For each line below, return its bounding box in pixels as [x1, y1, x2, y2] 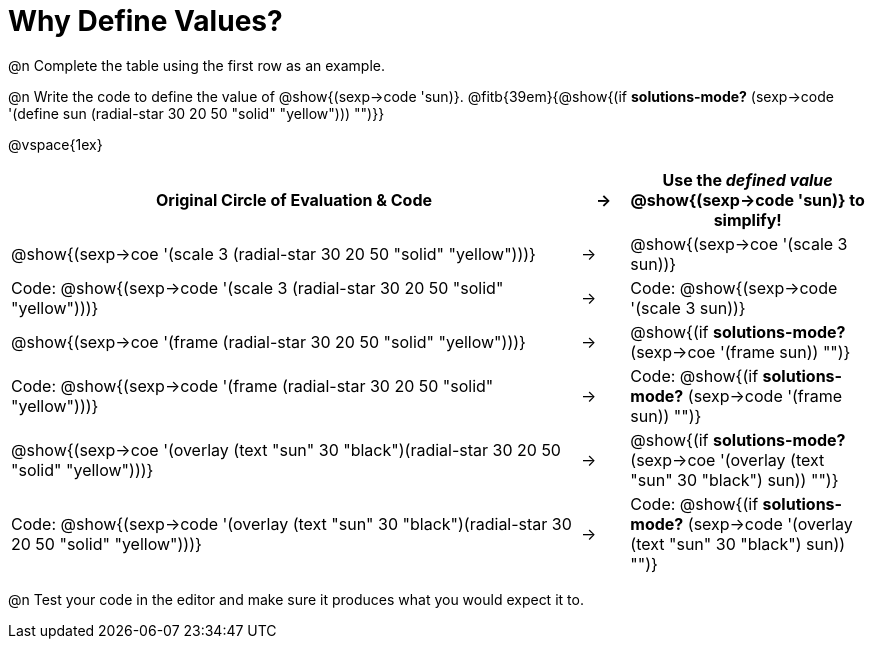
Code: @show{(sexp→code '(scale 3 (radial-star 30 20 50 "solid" [11, 277, 504, 298]
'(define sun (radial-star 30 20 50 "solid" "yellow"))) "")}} [8, 104, 385, 122]
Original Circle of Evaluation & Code [156, 189, 432, 210]
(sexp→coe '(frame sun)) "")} [630, 341, 851, 362]
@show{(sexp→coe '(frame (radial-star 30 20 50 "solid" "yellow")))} [11, 331, 526, 352]
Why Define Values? [8, 4, 283, 38]
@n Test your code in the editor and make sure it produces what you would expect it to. [8, 590, 584, 608]
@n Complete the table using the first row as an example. [8, 56, 385, 74]
